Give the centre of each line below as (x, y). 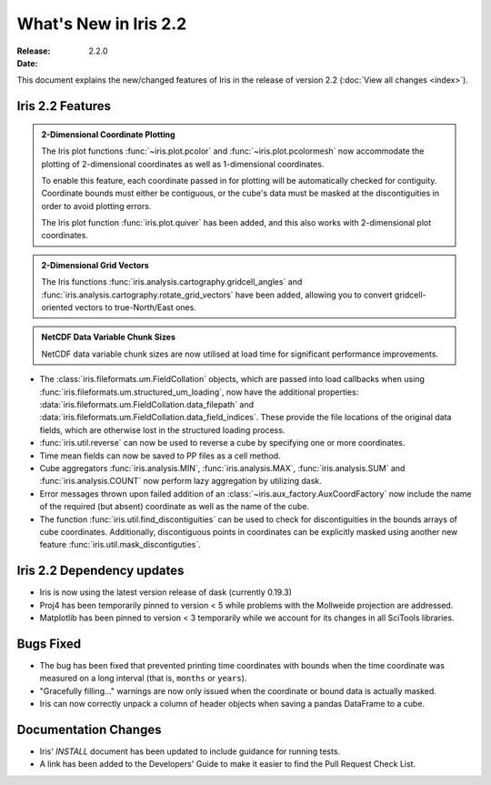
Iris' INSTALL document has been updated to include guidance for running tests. (190, 751)
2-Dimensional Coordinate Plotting (109, 134)
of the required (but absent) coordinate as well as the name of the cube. (174, 507)
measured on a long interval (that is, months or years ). (143, 679)
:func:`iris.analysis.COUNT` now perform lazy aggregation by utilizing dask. (180, 481)
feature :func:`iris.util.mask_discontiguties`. (120, 545)
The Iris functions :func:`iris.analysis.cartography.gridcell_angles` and (172, 282)
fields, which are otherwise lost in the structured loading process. (162, 430)
